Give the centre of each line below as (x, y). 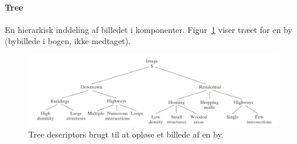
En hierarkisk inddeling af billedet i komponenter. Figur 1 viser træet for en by (148, 29)
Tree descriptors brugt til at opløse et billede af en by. (126, 134)
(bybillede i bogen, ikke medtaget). (68, 41)
